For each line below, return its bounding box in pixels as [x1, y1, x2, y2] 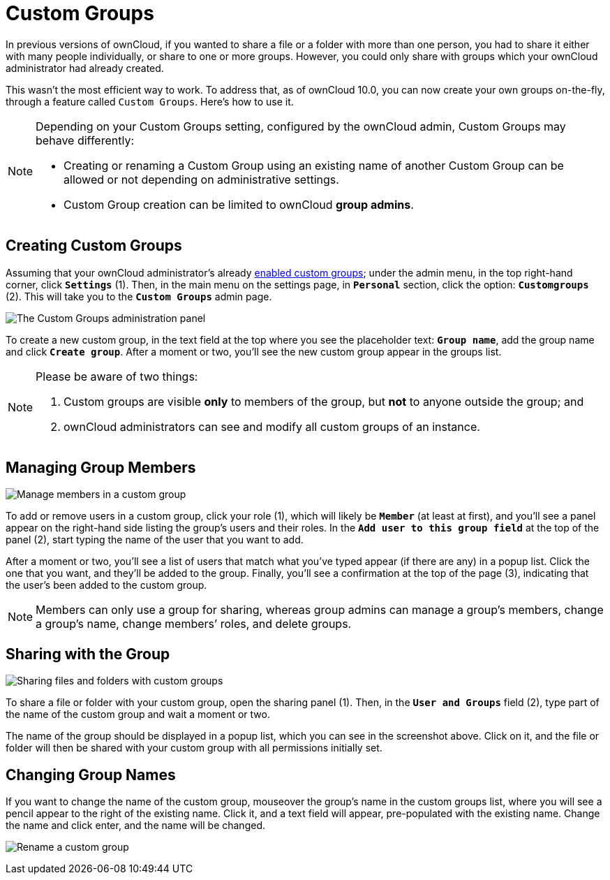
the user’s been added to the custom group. [6, 579, 207, 592]
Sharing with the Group [6, 645, 170, 663]
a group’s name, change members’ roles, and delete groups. [36, 617, 352, 631]
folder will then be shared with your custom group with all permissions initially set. [6, 742, 382, 754]
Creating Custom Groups [6, 237, 182, 255]
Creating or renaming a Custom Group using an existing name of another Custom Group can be [64, 158, 564, 173]
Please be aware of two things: [36, 369, 198, 383]
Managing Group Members [6, 459, 196, 477]
